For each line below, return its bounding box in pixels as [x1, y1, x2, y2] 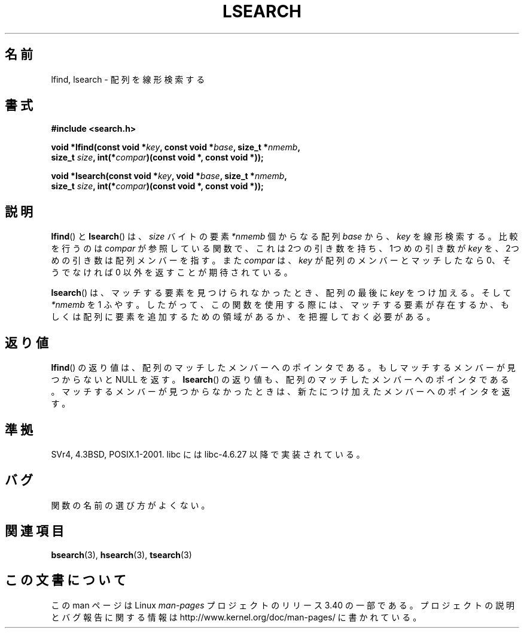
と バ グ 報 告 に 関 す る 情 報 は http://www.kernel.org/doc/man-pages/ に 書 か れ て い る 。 [51, 611, 422, 622]
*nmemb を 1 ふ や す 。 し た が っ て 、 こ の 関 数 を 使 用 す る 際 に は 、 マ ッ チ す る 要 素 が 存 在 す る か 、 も [51, 299, 510, 310]
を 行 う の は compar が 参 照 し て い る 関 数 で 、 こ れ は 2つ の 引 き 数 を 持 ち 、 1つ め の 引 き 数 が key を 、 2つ [51, 243, 519, 254]
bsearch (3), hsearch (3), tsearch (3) [51, 549, 192, 560]
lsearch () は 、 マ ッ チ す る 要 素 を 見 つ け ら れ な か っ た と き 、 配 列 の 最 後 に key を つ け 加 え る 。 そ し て [51, 287, 511, 298]
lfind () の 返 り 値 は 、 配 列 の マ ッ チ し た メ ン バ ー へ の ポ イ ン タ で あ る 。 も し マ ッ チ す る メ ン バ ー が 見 [51, 362, 516, 373]
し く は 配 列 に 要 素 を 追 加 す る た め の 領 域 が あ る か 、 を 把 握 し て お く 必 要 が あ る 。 [51, 311, 435, 322]
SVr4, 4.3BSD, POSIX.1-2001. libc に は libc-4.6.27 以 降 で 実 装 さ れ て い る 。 [51, 449, 365, 459]
